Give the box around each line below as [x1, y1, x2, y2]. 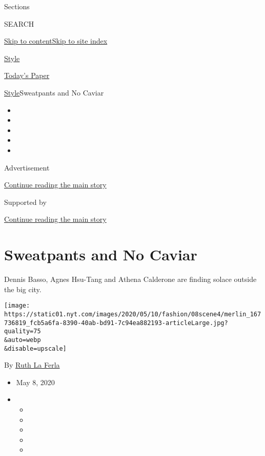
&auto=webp [4, 336, 41, 344]
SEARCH [4, 18, 34, 29]
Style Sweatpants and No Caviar [4, 87, 104, 98]
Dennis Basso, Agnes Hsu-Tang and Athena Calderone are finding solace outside [4, 274, 257, 284]
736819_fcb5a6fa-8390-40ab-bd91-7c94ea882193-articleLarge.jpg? [4, 319, 228, 327]
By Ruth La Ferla [4, 359, 60, 370]
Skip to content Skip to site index [4, 35, 108, 46]
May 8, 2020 [16, 376, 55, 387]
